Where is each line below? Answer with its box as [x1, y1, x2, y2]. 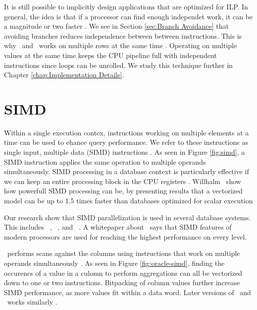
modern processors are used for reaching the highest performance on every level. [4, 231, 247, 242]
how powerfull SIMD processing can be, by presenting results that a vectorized [4, 186, 243, 196]
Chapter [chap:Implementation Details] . [4, 69, 124, 80]
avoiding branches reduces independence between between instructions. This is [4, 30, 242, 41]
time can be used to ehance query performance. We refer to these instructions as [4, 137, 248, 147]
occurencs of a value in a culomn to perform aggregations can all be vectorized [4, 267, 242, 278]
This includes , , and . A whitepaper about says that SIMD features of [4, 222, 232, 232]
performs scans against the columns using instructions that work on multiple [7, 248, 240, 258]
